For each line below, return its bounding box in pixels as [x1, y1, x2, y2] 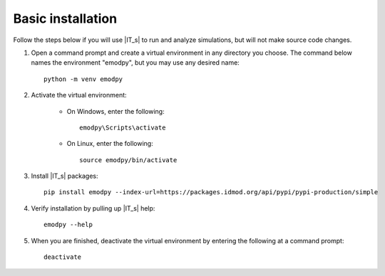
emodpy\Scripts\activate [79, 123, 166, 132]
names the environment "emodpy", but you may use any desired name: [31, 58, 240, 67]
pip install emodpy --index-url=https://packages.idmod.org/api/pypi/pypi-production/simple [43, 189, 379, 196]
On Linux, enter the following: [66, 139, 153, 148]
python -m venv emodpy [43, 75, 123, 83]
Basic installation [13, 11, 118, 26]
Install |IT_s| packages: [31, 171, 98, 181]
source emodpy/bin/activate [79, 156, 178, 164]
